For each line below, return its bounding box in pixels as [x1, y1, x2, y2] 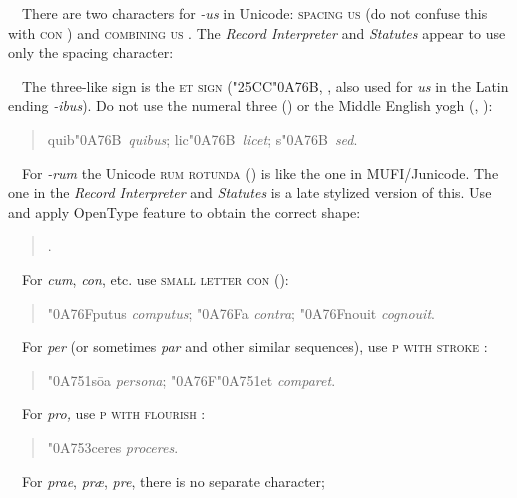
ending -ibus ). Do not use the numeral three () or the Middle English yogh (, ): [8, 95, 493, 116]
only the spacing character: [8, 42, 174, 63]
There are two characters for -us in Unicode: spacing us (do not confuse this [21, 3, 488, 23]
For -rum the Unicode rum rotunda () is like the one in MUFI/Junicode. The [21, 162, 499, 183]
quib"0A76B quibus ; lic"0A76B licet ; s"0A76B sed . [47, 128, 358, 149]
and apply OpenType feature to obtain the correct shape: [8, 201, 361, 222]
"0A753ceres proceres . [47, 436, 179, 457]
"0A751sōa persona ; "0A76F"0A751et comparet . [47, 369, 336, 390]
